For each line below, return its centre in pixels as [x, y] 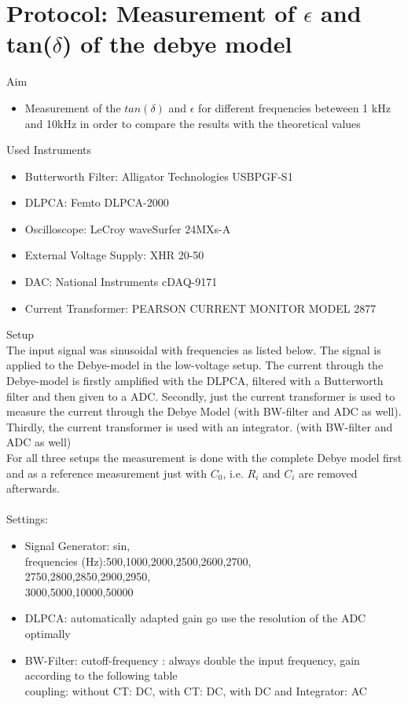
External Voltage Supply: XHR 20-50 [114, 255]
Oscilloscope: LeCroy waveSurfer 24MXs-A [128, 228]
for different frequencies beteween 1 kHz [294, 107]
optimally [48, 633]
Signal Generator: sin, [77, 545]
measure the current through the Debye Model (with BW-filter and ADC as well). [204, 411]
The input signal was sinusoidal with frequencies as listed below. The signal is [194, 349]
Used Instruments [49, 150]
